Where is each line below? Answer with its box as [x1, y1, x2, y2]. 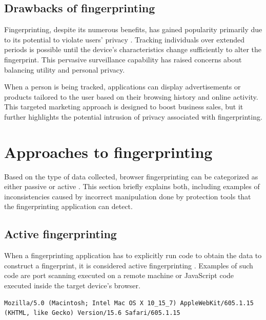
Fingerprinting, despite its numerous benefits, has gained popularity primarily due [4, 24, 262, 35]
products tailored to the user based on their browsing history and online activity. [4, 91, 258, 102]
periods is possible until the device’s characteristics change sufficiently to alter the [4, 44, 262, 55]
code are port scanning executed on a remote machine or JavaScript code [4, 270, 234, 281]
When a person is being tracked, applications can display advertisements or [4, 81, 241, 92]
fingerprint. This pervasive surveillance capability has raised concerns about [4, 54, 242, 64]
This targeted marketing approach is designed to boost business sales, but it [4, 101, 243, 112]
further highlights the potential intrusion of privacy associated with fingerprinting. [4, 111, 262, 122]
